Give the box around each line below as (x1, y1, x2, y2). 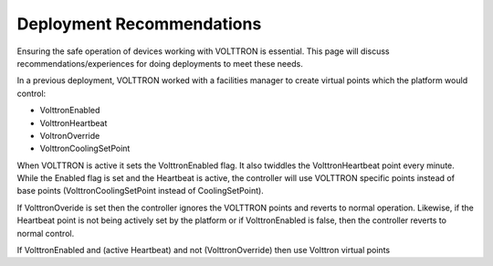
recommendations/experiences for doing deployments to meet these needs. (16, 58, 303, 69)
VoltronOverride (39, 130, 100, 141)
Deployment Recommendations (16, 14, 262, 34)
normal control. (16, 228, 75, 239)
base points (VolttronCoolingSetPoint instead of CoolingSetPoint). (16, 186, 264, 197)
